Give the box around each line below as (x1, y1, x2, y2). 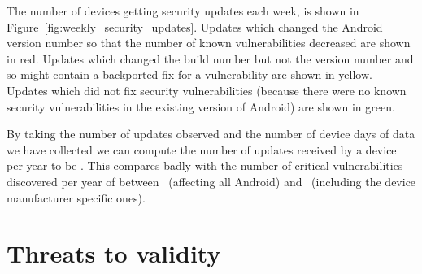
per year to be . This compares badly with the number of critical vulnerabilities (7, 157, 403, 174)
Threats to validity (7, 237, 221, 270)
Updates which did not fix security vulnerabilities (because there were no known (7, 81, 407, 98)
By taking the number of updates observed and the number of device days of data (7, 125, 415, 142)
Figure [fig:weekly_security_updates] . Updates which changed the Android (7, 18, 383, 35)
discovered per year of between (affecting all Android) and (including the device (7, 172, 416, 189)
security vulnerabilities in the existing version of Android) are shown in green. (7, 98, 395, 115)
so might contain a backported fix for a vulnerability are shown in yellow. (7, 66, 372, 83)
